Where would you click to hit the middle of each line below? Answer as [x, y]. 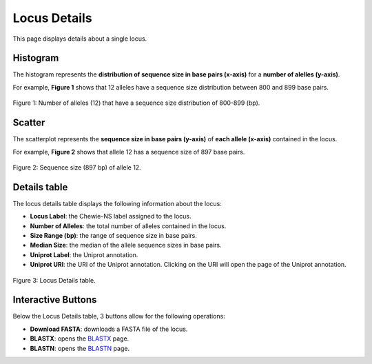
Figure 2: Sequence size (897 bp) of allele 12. [77, 167]
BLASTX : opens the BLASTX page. [80, 338]
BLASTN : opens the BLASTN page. [80, 348]
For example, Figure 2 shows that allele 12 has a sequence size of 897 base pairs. [129, 152]
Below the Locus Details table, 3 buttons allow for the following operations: [119, 316]
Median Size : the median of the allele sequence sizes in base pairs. [126, 245]
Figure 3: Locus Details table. [54, 280]
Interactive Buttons [55, 300]
